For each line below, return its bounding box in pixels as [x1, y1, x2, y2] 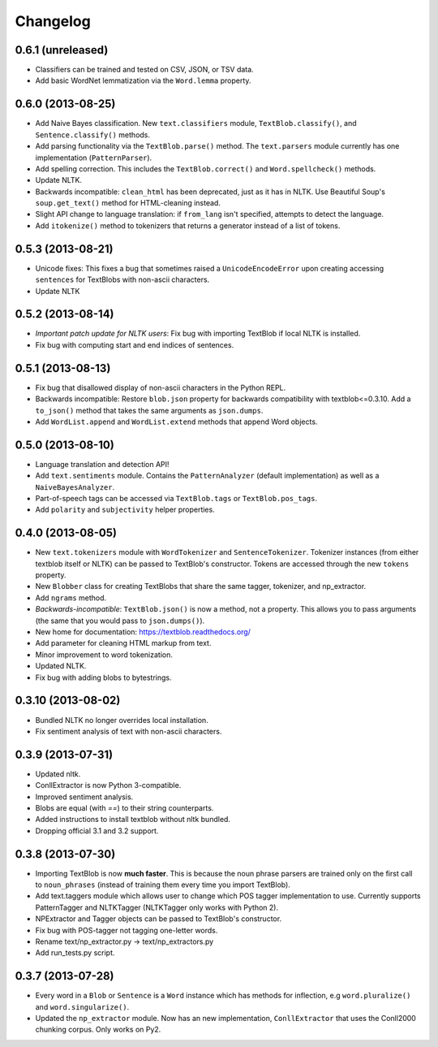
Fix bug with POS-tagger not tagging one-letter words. [35, 925, 218, 935]
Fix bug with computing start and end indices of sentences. [35, 340, 234, 349]
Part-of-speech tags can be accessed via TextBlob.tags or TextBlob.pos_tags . [35, 494, 318, 504]
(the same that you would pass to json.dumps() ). [35, 616, 205, 625]
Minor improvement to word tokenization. [35, 650, 174, 660]
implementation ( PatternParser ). [35, 153, 152, 162]
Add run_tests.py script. [35, 948, 115, 958]
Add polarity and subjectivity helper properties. [35, 504, 215, 515]
